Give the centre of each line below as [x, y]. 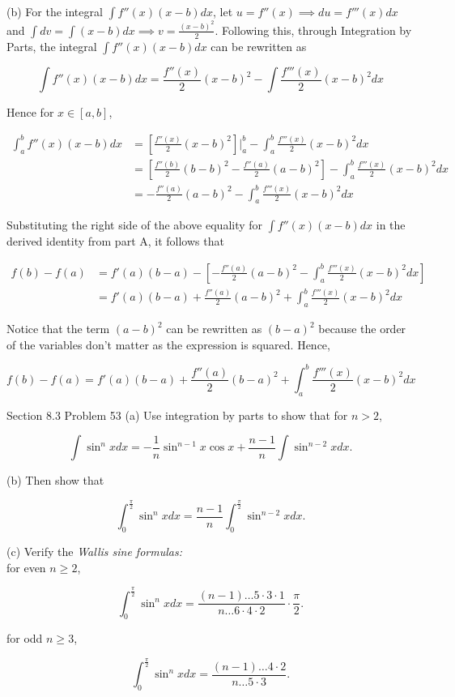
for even [26, 567]
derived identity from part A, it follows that [115, 241]
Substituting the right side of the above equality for [135, 225]
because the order [362, 329]
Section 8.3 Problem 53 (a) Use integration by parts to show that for [177, 415]
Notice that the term [58, 329]
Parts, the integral [52, 46]
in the [391, 225]
